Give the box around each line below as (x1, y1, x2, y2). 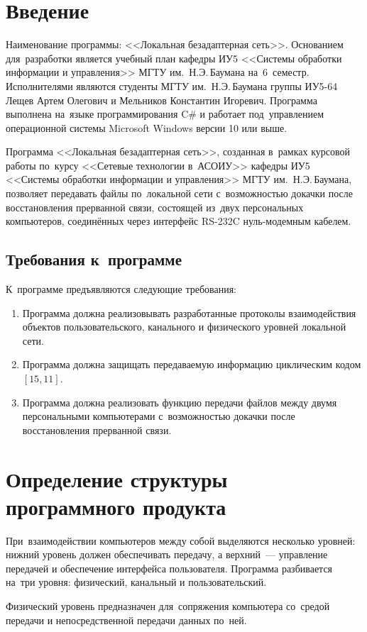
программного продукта (6, 492, 226, 521)
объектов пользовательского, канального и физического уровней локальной (22, 319, 346, 334)
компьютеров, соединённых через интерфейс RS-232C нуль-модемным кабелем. (6, 214, 351, 228)
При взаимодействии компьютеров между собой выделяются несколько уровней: (6, 533, 356, 548)
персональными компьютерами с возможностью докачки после (22, 409, 295, 423)
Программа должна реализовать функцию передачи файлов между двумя (22, 394, 337, 409)
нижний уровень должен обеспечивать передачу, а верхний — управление (6, 547, 328, 562)
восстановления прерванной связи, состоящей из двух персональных (6, 199, 304, 214)
